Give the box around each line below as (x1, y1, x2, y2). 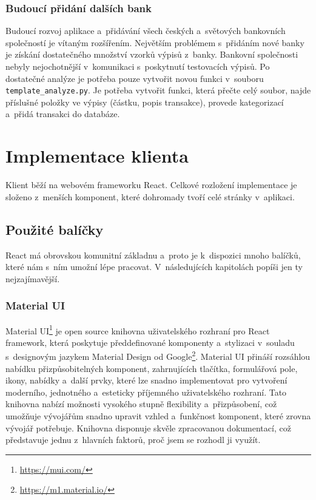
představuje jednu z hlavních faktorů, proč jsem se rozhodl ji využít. (5, 433, 261, 446)
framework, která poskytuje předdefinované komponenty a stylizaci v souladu (5, 336, 295, 348)
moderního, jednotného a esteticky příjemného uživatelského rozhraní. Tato (5, 385, 287, 398)
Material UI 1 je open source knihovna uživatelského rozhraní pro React (5, 322, 270, 337)
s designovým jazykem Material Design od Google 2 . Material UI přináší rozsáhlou (5, 348, 311, 363)
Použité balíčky (5, 220, 104, 238)
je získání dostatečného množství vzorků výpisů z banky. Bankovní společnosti (5, 48, 298, 61)
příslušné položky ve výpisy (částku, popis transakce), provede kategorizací (5, 95, 284, 108)
